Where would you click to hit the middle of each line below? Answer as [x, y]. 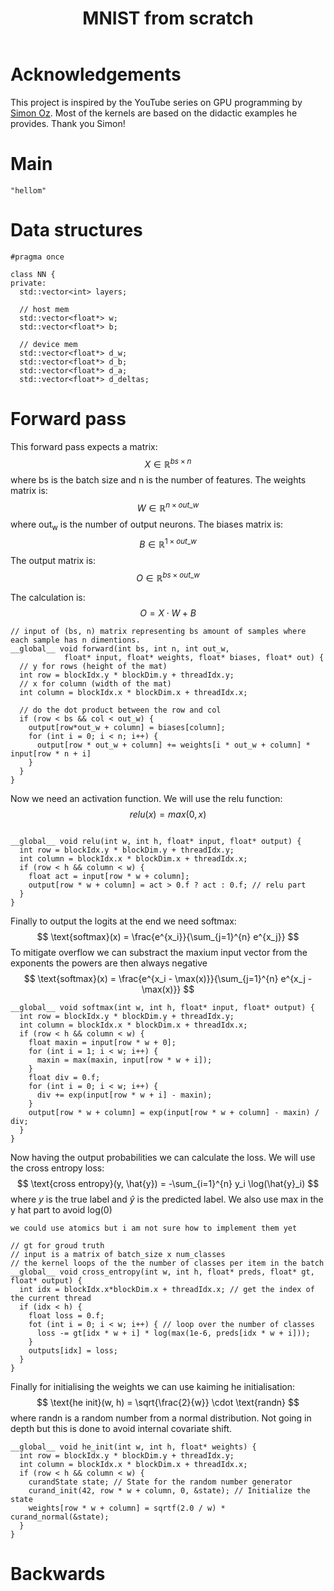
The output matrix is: [53, 560]
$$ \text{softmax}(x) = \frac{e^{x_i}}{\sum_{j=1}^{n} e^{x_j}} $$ [168, 937]
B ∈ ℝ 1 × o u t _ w [168, 543]
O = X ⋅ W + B [168, 613]
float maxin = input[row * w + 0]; [102, 1043]
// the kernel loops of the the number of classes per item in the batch [167, 1263]
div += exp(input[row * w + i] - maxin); [124, 1095]
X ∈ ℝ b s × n [168, 463]
